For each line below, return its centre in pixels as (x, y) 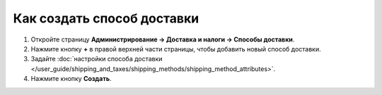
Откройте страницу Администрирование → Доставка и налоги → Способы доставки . (163, 39)
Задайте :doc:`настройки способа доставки (97, 59)
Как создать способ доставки (106, 18)
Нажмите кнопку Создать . (71, 79)
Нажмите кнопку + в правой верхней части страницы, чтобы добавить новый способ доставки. (176, 49)
